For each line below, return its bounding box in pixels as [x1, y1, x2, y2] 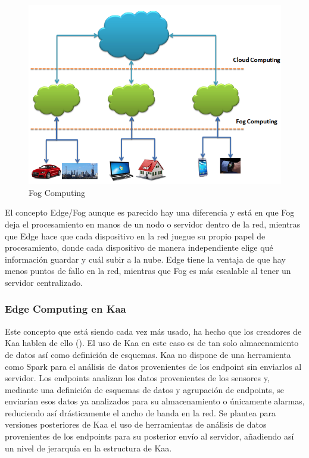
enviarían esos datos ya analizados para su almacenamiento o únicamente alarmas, [5, 395, 305, 407]
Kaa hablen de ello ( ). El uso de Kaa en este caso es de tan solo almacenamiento [5, 337, 299, 349]
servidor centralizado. [5, 276, 83, 288]
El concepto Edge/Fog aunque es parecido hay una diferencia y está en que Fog [5, 206, 295, 219]
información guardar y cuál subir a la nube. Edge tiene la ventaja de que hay [5, 253, 286, 265]
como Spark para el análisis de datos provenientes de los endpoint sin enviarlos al [5, 360, 302, 372]
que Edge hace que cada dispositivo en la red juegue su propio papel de [5, 229, 266, 242]
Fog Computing [29, 186, 86, 198]
